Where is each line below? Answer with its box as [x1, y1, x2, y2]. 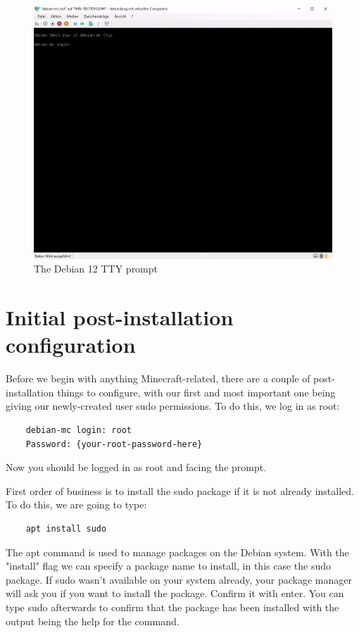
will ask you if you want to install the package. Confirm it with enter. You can [6, 586, 344, 601]
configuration [6, 330, 136, 359]
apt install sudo [25, 523, 107, 534]
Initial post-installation [6, 303, 234, 332]
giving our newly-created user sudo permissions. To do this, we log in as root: [6, 399, 340, 413]
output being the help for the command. [6, 613, 179, 628]
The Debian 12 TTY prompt [34, 261, 158, 276]
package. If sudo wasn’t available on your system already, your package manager [6, 572, 352, 587]
